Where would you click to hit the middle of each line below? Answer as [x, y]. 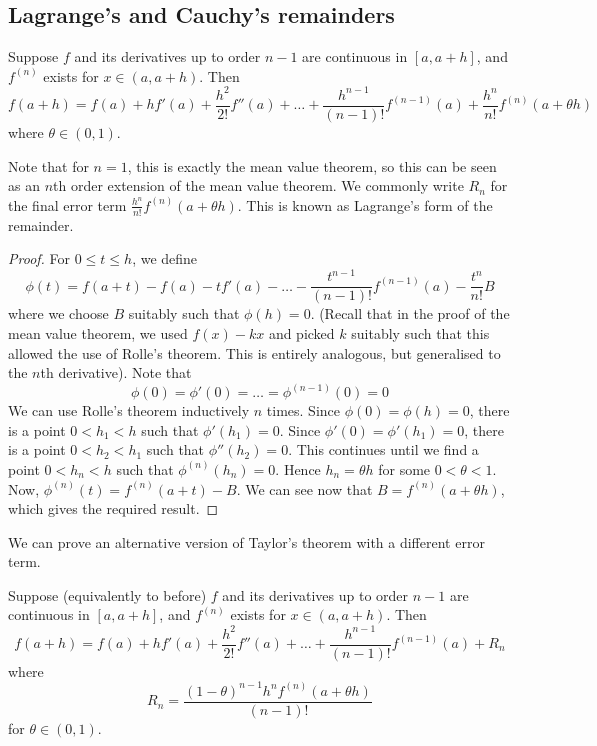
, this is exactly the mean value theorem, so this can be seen [312, 165]
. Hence [298, 468]
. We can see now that [304, 488]
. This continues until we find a [383, 449]
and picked [301, 332]
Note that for [48, 165]
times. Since [303, 410]
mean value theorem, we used [98, 332]
